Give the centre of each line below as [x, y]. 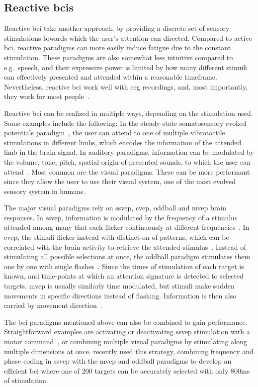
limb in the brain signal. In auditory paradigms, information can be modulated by [129, 152]
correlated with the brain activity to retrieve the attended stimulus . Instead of [125, 246]
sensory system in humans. [45, 191]
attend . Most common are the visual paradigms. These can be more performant [127, 171]
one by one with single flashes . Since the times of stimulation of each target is [124, 266]
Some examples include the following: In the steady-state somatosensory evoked [125, 123]
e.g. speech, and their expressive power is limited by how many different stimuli [126, 67]
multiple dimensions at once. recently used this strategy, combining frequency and [129, 351]
